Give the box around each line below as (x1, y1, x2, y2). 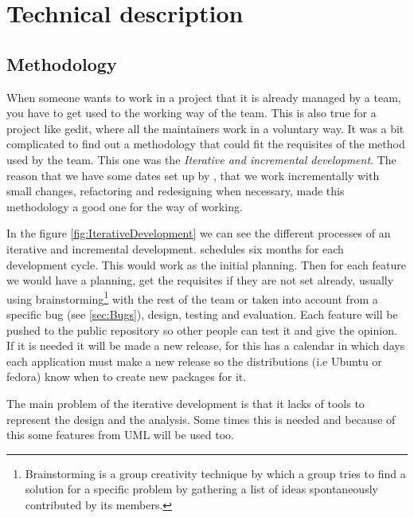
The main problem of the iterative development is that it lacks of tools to (6, 394, 365, 411)
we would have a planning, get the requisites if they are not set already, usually (6, 272, 394, 288)
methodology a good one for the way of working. (6, 198, 243, 214)
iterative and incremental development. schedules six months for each (6, 240, 344, 257)
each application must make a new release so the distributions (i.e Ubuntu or (6, 352, 382, 369)
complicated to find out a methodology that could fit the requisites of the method (6, 135, 405, 152)
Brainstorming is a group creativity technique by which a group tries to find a (25, 465, 406, 481)
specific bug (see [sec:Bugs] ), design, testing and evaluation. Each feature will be (6, 305, 398, 322)
